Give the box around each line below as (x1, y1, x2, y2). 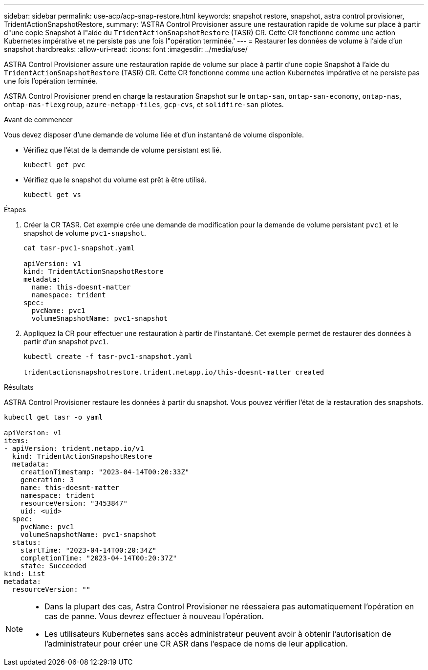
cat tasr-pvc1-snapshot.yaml (23, 244, 135, 252)
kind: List (4, 570, 45, 578)
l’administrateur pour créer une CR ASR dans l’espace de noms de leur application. (44, 639, 348, 648)
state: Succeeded (20, 562, 86, 570)
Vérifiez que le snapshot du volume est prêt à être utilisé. (23, 176, 207, 184)
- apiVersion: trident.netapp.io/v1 (4, 445, 144, 452)
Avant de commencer (4, 115, 73, 124)
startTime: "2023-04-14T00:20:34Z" (20, 546, 156, 554)
